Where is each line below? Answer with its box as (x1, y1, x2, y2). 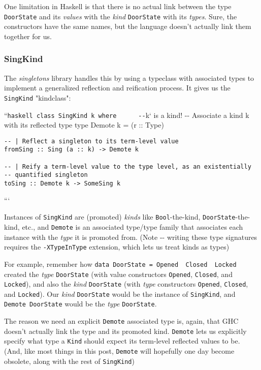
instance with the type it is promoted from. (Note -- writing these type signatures (4, 231, 257, 242)
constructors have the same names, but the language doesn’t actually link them (4, 21, 251, 32)
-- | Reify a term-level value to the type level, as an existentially (4, 163, 251, 170)
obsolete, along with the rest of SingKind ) (4, 355, 135, 366)
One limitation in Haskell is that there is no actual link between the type (4, 1, 232, 11)
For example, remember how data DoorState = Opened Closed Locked (4, 258, 237, 269)
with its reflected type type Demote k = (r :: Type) (4, 119, 164, 130)
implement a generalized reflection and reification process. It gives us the (4, 82, 231, 93)
